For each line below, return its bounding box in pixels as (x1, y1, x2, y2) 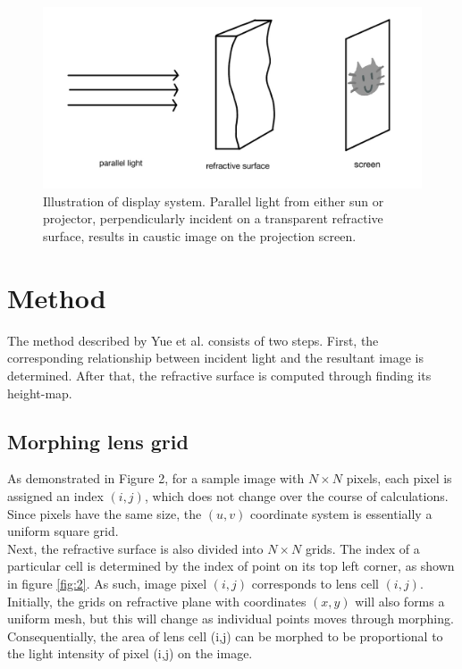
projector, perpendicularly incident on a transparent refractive (43, 209, 383, 228)
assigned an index (7, 486, 104, 505)
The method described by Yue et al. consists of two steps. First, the (7, 330, 379, 349)
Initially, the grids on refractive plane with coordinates (7, 591, 307, 610)
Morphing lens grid (7, 427, 189, 455)
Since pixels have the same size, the (7, 504, 202, 523)
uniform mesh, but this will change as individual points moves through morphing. (7, 609, 454, 628)
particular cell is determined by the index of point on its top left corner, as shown (7, 556, 455, 575)
